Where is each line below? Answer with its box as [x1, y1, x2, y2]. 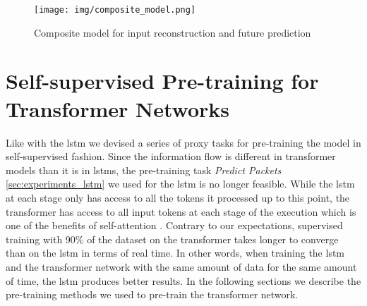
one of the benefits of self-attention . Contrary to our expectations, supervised [6, 218, 343, 233]
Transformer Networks [6, 94, 230, 123]
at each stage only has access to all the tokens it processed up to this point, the [6, 190, 350, 204]
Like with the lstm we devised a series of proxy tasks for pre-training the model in [6, 135, 361, 149]
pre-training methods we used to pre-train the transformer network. [6, 287, 299, 302]
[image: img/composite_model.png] [34, 5, 196, 15]
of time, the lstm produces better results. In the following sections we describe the [6, 273, 361, 288]
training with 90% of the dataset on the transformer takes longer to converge [6, 231, 339, 246]
